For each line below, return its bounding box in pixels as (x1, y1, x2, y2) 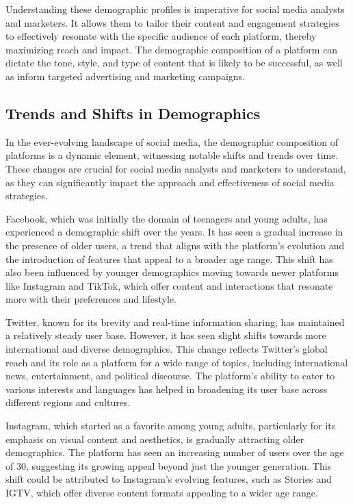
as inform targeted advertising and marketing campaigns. (5, 68, 246, 83)
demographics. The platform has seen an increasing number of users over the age (5, 445, 344, 459)
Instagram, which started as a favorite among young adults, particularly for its (5, 418, 336, 433)
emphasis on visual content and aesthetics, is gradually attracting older (5, 431, 304, 446)
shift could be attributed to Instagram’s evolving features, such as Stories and (5, 472, 332, 486)
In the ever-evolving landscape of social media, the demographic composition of (5, 134, 339, 149)
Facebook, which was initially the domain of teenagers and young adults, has (5, 211, 328, 225)
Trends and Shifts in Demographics (5, 102, 261, 123)
